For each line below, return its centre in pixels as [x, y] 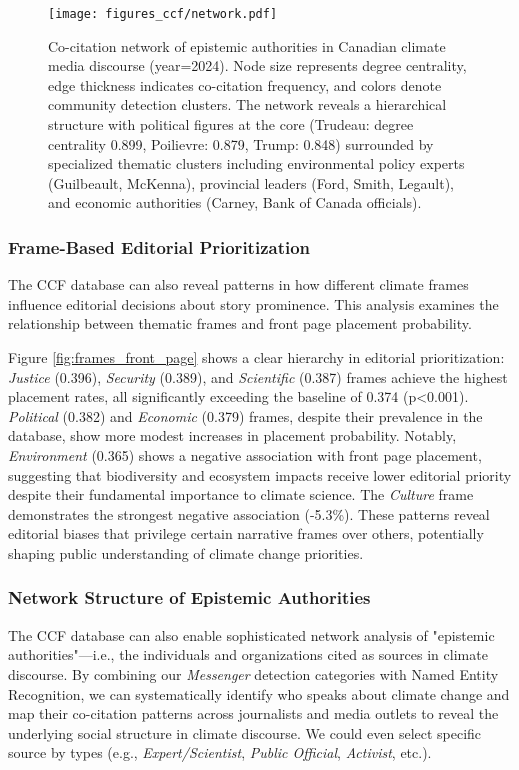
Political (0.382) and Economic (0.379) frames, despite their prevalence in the [245, 415]
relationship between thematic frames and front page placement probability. [240, 323]
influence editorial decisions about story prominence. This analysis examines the [253, 303]
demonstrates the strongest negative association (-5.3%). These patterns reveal [249, 513]
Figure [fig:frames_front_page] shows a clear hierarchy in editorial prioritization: [256, 357]
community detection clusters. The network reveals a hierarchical [247, 104]
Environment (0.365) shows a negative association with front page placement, [245, 454]
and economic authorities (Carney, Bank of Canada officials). [235, 202]
